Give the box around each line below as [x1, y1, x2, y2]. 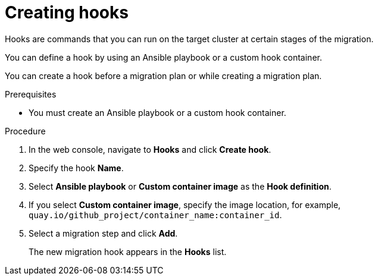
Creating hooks [5, 2, 129, 23]
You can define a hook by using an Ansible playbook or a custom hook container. [5, 52, 322, 62]
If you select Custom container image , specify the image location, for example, [29, 199, 341, 210]
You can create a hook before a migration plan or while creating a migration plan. [5, 70, 322, 81]
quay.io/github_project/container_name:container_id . [29, 209, 282, 220]
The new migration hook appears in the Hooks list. [29, 246, 227, 257]
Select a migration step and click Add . [29, 228, 178, 238]
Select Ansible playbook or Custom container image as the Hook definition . [29, 181, 332, 191]
